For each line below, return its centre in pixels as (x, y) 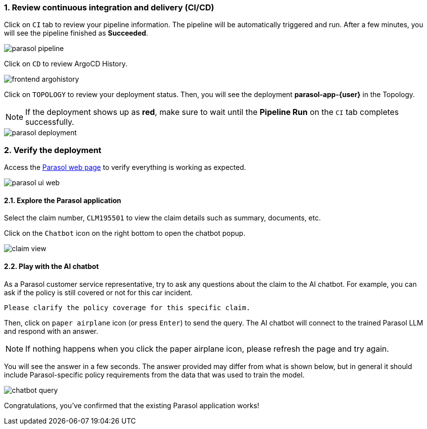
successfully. (50, 122)
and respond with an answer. (51, 331)
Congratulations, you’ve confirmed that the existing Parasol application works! (132, 405)
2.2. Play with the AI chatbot (52, 266)
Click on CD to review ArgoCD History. (66, 64)
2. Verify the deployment (53, 150)
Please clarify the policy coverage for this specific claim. (127, 307)
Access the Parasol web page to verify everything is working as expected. (125, 167)
